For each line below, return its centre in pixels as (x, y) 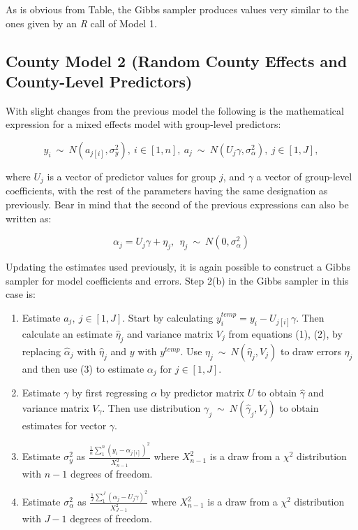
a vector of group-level (304, 176)
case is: (21, 294)
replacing (42, 351)
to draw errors (311, 351)
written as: (29, 218)
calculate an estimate (67, 333)
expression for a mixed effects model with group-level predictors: (143, 124)
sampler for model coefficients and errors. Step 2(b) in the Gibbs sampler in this (177, 280)
